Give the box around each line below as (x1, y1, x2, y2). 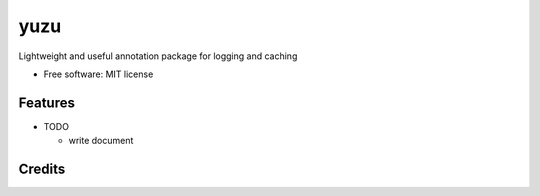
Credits (18, 161, 66, 178)
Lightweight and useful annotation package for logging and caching (18, 50, 298, 62)
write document (68, 135, 134, 147)
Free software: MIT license (43, 68, 154, 80)
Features (18, 94, 75, 111)
